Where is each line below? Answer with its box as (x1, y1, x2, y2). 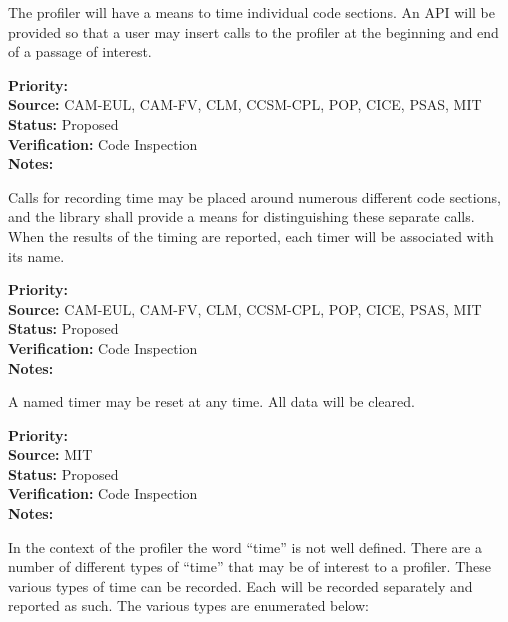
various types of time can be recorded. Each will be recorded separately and (8, 575, 473, 596)
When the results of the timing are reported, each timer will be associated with (8, 225, 494, 246)
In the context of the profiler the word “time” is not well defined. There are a (8, 536, 482, 557)
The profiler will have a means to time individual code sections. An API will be (8, 2, 495, 22)
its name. (8, 245, 65, 266)
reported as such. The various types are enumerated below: (8, 595, 369, 616)
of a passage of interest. (8, 41, 152, 62)
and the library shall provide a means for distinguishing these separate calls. (8, 206, 475, 227)
